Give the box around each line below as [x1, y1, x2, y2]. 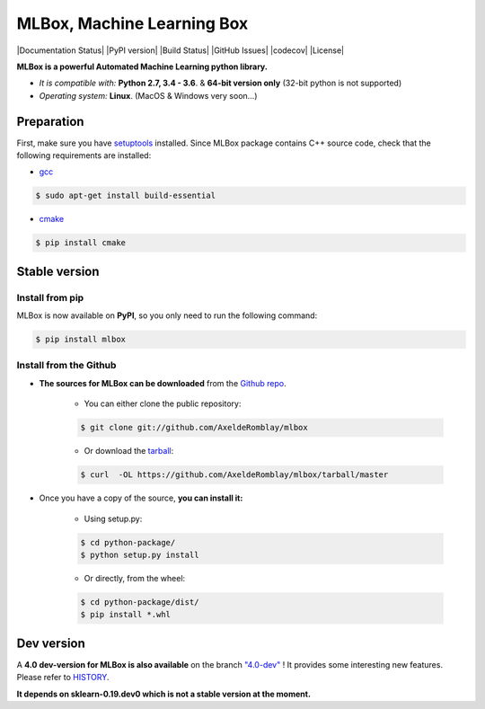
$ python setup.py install [80, 549, 199, 560]
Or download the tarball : [84, 446, 174, 456]
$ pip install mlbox [35, 334, 126, 345]
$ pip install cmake [35, 238, 126, 248]
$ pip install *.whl [80, 609, 171, 620]
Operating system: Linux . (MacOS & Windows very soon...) [39, 90, 258, 101]
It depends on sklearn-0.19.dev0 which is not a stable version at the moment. [16, 688, 312, 699]
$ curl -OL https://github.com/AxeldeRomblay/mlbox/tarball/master [80, 470, 389, 480]
